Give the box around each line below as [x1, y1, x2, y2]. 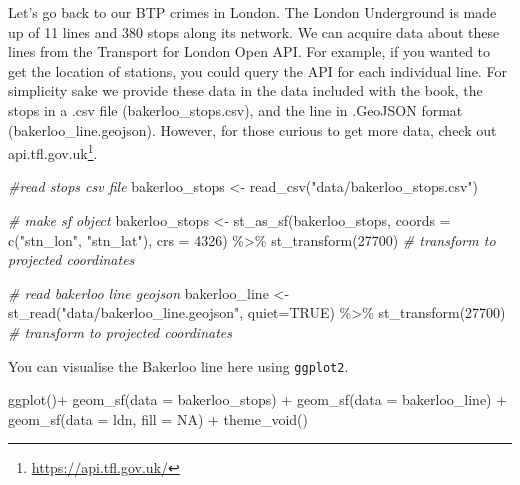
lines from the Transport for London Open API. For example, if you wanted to [8, 41, 491, 62]
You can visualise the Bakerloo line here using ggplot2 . [8, 355, 349, 376]
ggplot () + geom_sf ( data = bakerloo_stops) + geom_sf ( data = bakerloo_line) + [8, 389, 508, 410]
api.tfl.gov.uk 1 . [8, 140, 98, 163]
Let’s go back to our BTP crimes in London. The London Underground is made [8, 2, 497, 22]
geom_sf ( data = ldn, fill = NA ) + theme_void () [8, 408, 309, 429]
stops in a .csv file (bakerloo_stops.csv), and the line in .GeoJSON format [8, 99, 463, 120]
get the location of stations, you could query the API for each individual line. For [8, 60, 507, 81]
